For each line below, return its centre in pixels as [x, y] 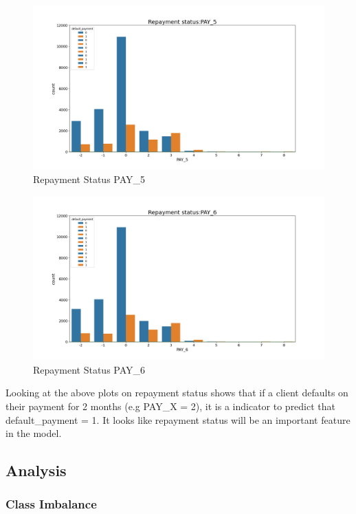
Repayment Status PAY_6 [89, 369]
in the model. [34, 433]
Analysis [36, 470]
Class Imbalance [51, 504]
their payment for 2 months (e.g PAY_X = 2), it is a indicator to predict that [171, 406]
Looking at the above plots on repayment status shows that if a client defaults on [177, 393]
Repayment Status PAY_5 [89, 179]
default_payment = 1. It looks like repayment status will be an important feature [178, 419]
